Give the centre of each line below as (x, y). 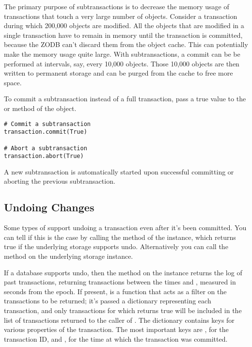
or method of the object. (40, 108)
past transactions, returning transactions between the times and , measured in (120, 282)
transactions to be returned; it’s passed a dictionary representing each (108, 301)
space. (13, 82)
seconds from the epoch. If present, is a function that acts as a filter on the (115, 291)
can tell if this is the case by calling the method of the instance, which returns (120, 237)
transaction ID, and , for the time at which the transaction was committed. (116, 339)
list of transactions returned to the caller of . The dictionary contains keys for (119, 320)
